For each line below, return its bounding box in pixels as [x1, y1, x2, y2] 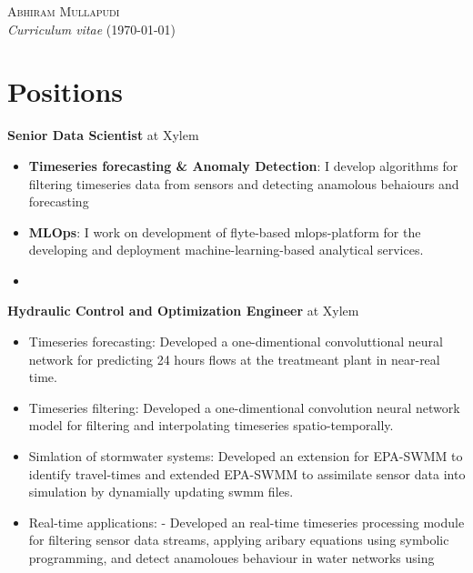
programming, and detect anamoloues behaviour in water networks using [28, 548, 435, 567]
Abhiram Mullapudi [7, 2, 120, 20]
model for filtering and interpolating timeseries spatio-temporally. [28, 416, 394, 435]
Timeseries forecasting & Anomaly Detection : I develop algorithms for [28, 156, 458, 175]
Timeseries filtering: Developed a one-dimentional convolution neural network [28, 397, 460, 417]
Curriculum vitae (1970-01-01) [7, 19, 176, 38]
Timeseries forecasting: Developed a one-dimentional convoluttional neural [28, 332, 443, 351]
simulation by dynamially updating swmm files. [28, 482, 294, 501]
